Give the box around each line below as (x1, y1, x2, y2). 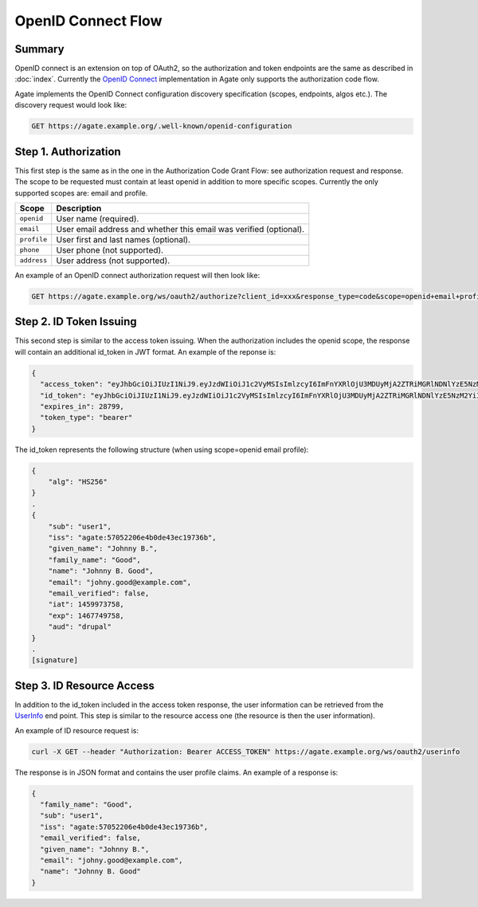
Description (56, 202, 102, 214)
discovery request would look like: (14, 100, 127, 110)
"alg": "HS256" (48, 477, 108, 486)
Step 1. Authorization (14, 144, 121, 159)
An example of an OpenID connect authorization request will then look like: (14, 270, 261, 280)
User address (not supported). (56, 255, 170, 266)
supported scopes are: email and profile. (14, 188, 148, 198)
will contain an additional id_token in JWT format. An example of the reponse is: (14, 347, 276, 356)
